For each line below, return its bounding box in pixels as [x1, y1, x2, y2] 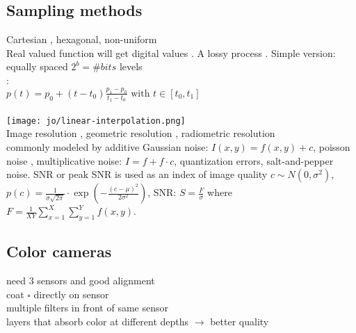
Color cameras [6, 241, 112, 262]
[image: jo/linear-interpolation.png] [6, 115, 186, 126]
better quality [210, 314, 269, 328]
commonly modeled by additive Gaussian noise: [6, 139, 209, 154]
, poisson [313, 139, 350, 154]
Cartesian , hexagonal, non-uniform [6, 32, 157, 47]
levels [119, 59, 143, 74]
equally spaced [6, 59, 68, 74]
